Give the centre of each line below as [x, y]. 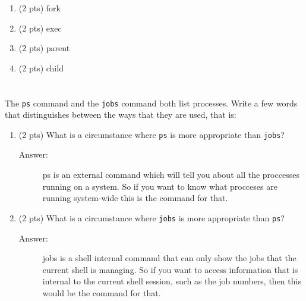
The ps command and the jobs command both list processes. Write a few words [151, 103]
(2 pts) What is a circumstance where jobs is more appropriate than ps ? [152, 217]
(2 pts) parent [44, 48]
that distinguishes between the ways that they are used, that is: [121, 115]
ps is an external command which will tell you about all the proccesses [171, 175]
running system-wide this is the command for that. [135, 198]
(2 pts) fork [40, 8]
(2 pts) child [41, 68]
